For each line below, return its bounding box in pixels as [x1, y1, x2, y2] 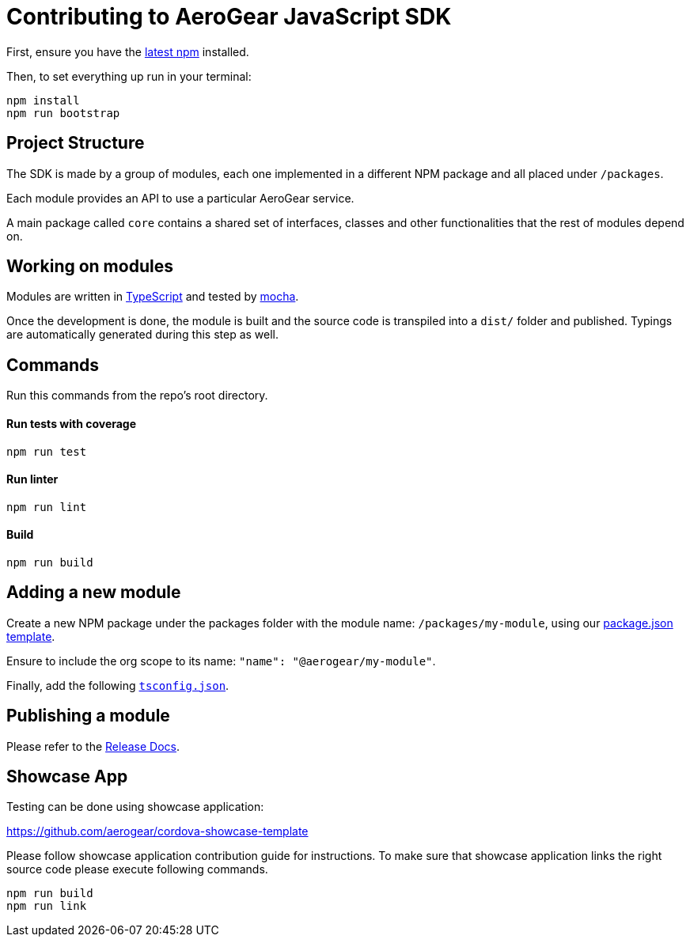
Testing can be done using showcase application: [6, 800, 264, 814]
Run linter [6, 472, 59, 487]
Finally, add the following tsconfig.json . [6, 678, 229, 692]
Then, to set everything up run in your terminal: [6, 69, 252, 83]
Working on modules [6, 256, 173, 277]
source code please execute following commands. [6, 862, 268, 877]
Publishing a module [6, 706, 170, 726]
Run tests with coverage [6, 416, 137, 430]
